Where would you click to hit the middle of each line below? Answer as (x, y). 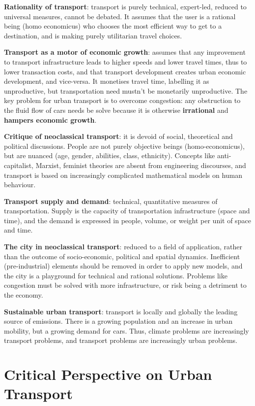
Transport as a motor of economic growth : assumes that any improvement (125, 52)
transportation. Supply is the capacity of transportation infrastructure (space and (127, 211)
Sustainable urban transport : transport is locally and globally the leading (121, 311)
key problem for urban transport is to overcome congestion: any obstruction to (122, 100)
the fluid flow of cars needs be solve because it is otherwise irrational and (116, 110)
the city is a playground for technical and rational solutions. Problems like (116, 275)
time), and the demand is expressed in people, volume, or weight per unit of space (127, 220)
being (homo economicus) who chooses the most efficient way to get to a (113, 26)
